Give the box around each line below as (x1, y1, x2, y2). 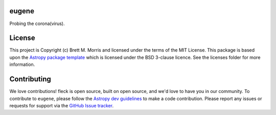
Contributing (9, 75, 51, 84)
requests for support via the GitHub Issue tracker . (9, 102, 114, 108)
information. (9, 61, 35, 67)
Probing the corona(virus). (9, 20, 65, 27)
